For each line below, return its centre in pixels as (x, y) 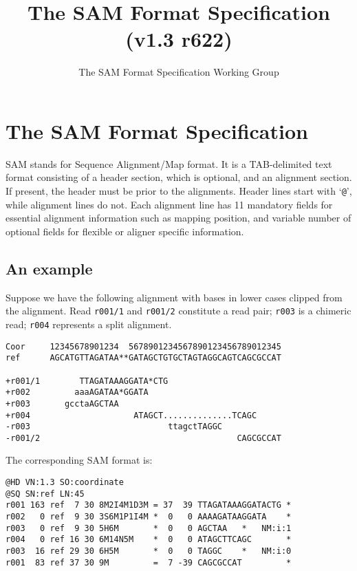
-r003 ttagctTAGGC (114, 427)
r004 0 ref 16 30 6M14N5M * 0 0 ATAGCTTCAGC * (149, 540)
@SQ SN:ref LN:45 (45, 494)
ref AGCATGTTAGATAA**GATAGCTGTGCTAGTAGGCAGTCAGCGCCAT (143, 358)
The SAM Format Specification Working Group (179, 72)
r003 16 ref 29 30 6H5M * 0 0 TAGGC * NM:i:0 (149, 551)
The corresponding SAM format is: (79, 460)
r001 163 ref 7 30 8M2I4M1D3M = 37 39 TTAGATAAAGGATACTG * (149, 505)
